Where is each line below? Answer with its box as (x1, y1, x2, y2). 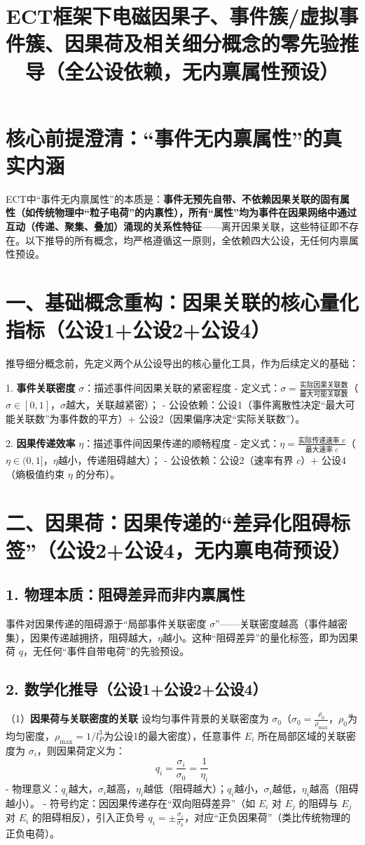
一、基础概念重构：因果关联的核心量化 (6, 288, 359, 317)
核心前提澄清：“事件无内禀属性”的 (6, 123, 322, 152)
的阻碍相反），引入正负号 (32, 810, 145, 825)
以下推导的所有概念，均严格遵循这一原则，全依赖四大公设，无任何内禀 (25, 232, 349, 247)
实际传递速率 (298, 437, 340, 444)
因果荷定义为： (56, 743, 125, 757)
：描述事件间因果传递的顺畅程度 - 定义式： (83, 435, 280, 450)
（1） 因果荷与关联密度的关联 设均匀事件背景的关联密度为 (6, 711, 269, 726)
